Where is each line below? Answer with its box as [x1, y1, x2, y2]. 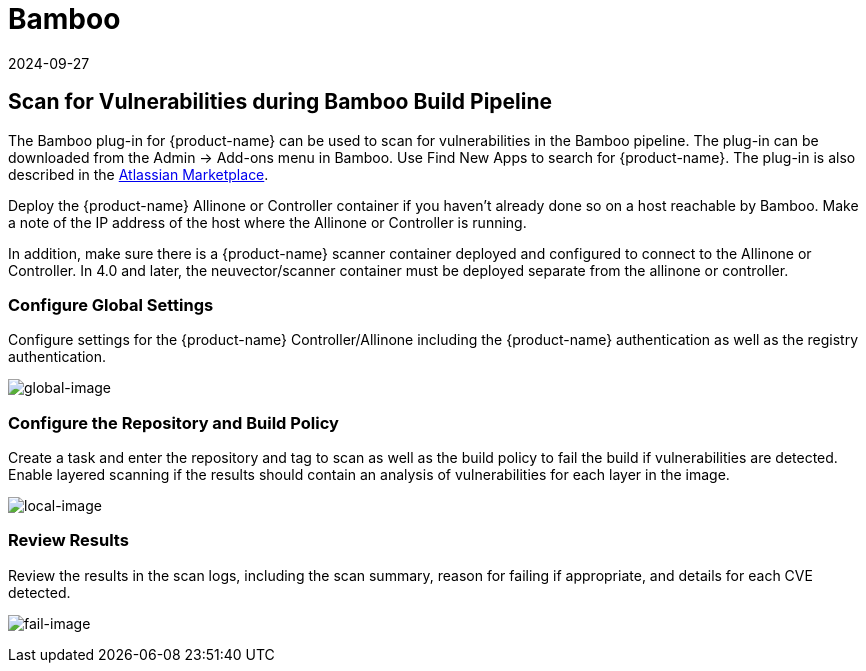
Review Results [8, 530, 129, 551]
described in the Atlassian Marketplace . [8, 165, 269, 183]
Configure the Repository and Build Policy [8, 412, 339, 433]
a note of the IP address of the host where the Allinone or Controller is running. [8, 213, 527, 231]
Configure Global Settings [8, 294, 214, 315]
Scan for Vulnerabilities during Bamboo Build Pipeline [8, 89, 553, 115]
